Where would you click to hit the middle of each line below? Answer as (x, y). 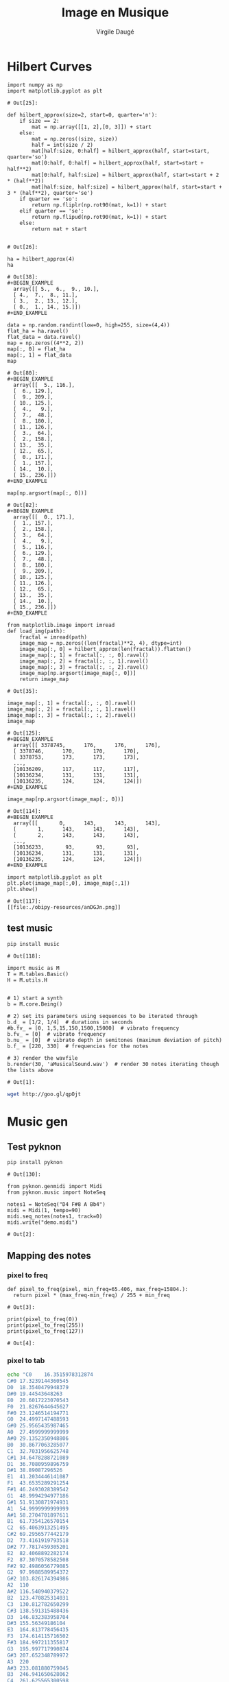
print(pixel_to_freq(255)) (46, 1325)
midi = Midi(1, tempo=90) (44, 1211)
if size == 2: (39, 121)
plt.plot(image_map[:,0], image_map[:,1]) (69, 883)
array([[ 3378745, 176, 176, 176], (87, 745)
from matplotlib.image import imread (61, 625)
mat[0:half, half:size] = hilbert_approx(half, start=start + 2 (125, 175)
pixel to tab (26, 1360)
